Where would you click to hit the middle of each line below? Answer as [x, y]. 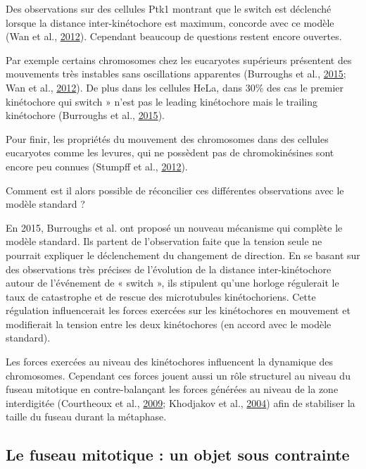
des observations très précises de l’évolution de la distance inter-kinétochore [169, 269]
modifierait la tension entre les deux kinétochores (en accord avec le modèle [169, 324]
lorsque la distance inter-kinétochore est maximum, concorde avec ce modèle [170, 22]
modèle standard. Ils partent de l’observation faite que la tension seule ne [164, 241]
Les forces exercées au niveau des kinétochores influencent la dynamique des [170, 362]
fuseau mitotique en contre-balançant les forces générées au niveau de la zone [172, 389]
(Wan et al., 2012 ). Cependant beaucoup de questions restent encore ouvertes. [174, 36]
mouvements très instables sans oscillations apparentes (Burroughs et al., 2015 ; [176, 74]
